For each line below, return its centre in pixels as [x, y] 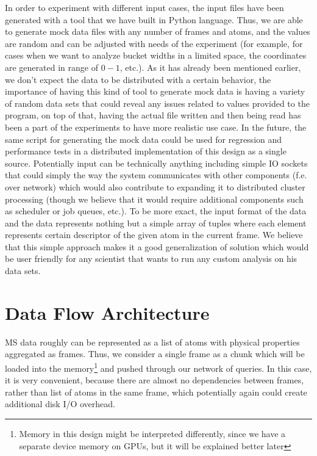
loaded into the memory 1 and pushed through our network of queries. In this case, [158, 367]
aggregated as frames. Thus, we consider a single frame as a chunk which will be [155, 354]
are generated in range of [52, 67]
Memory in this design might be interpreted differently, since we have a [152, 433]
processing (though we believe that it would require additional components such [154, 199]
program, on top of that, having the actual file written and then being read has [153, 115]
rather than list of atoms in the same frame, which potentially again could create [156, 392]
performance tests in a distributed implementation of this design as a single [146, 151]
